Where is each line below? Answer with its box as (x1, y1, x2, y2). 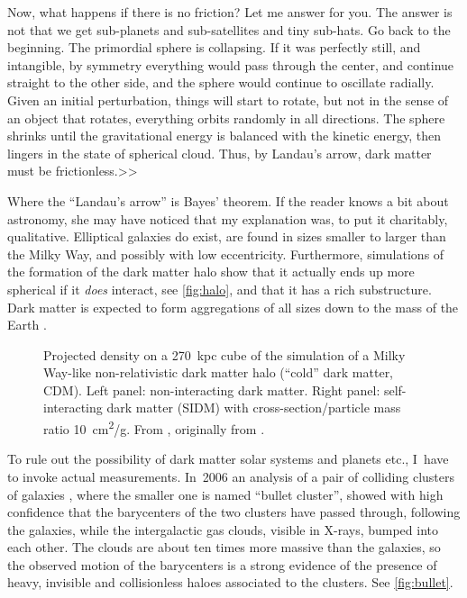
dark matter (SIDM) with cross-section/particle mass (106, 398, 401, 417)
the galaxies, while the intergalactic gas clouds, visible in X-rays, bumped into (7, 520, 439, 539)
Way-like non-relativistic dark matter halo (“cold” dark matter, (43, 363, 394, 382)
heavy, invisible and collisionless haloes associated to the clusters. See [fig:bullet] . (7, 573, 453, 592)
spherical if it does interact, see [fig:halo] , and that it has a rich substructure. (7, 279, 432, 298)
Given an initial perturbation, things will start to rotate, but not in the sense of (7, 90, 449, 109)
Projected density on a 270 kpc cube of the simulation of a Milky (43, 345, 406, 364)
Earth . (7, 315, 47, 334)
